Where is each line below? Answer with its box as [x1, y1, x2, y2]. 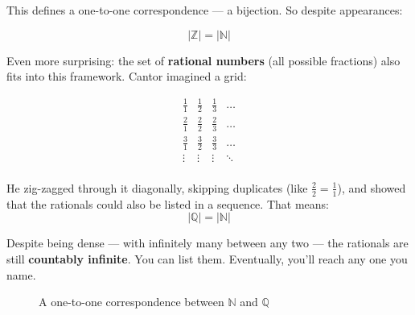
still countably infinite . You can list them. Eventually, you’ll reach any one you [6, 250, 408, 267]
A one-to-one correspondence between [39, 293, 224, 310]
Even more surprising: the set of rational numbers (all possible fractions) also [6, 52, 401, 68]
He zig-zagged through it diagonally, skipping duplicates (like [6, 179, 308, 196]
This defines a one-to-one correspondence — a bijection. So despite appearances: [6, 2, 403, 18]
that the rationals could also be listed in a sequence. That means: [6, 195, 329, 212]
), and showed [337, 179, 406, 196]
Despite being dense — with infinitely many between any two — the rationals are [6, 234, 409, 251]
